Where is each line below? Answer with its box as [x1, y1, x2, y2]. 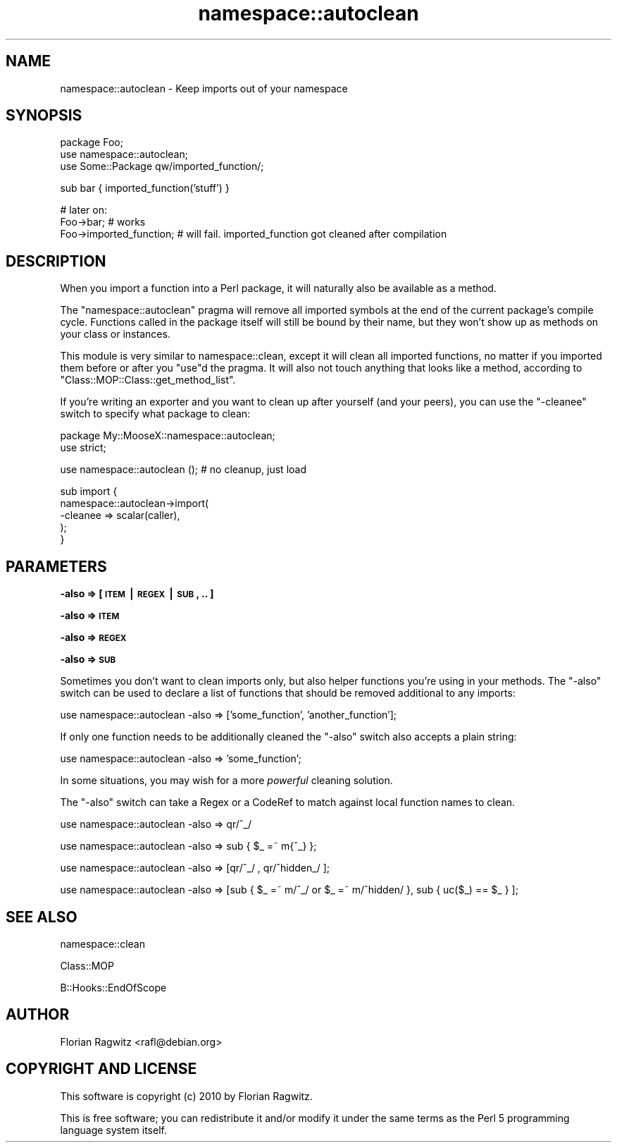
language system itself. [60, 1123, 167, 1136]
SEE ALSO [6, 908, 77, 926]
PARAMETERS [6, 557, 107, 575]
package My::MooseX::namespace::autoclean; [60, 429, 275, 442]
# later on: [60, 204, 107, 216]
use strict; [60, 441, 106, 454]
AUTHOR [6, 1006, 70, 1024]
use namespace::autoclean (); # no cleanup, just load [60, 463, 306, 476]
